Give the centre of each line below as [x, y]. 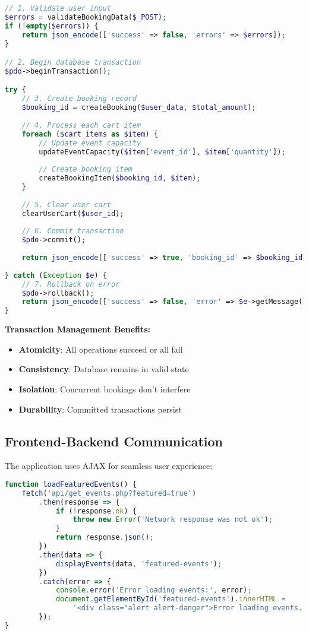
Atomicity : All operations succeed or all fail [101, 349]
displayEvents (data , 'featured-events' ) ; [139, 564]
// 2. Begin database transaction [73, 63]
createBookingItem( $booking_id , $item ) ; [120, 178]
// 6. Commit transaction [73, 231]
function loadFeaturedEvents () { [71, 484]
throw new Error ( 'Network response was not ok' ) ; [173, 520]
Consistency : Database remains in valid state [104, 369]
